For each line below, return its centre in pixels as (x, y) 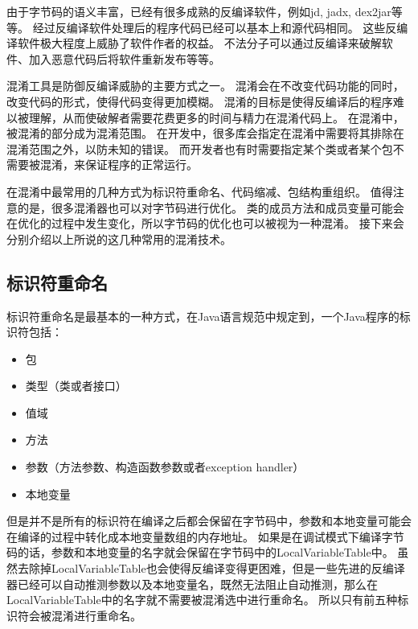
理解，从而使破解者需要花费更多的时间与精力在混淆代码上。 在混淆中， (216, 117)
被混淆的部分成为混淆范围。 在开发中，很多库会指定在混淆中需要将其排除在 (205, 133)
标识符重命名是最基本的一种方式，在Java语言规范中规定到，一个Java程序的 (203, 316)
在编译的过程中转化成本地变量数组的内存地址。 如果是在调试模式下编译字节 (205, 536)
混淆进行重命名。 (96, 615)
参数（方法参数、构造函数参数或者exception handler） (165, 467)
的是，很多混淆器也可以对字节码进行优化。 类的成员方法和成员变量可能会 (211, 207)
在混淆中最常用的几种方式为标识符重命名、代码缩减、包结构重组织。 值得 (200, 191)
